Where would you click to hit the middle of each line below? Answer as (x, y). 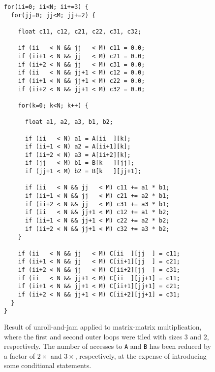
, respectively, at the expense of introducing (141, 355)
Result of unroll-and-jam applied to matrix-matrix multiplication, (103, 326)
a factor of (20, 355)
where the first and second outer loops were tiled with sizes (93, 336)
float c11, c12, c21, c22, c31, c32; (80, 31)
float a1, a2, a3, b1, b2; (69, 122)
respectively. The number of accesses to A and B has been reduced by (107, 346)
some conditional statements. (48, 365)
